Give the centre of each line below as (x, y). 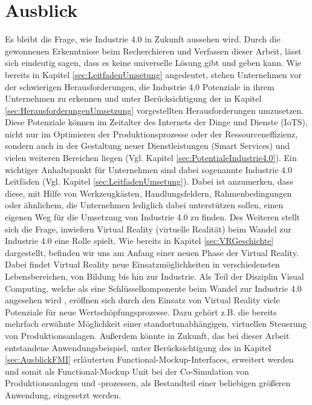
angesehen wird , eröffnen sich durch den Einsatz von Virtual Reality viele (142, 300)
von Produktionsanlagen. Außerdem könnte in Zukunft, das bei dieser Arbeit (147, 335)
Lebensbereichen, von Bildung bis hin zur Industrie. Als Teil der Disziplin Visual (154, 276)
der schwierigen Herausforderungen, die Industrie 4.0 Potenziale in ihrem (140, 86)
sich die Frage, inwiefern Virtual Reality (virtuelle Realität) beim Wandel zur (148, 229)
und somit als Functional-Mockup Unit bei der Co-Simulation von (127, 371)
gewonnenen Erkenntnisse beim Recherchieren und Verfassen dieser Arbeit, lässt (153, 51)
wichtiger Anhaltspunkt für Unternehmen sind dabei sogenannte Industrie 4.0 (148, 169)
